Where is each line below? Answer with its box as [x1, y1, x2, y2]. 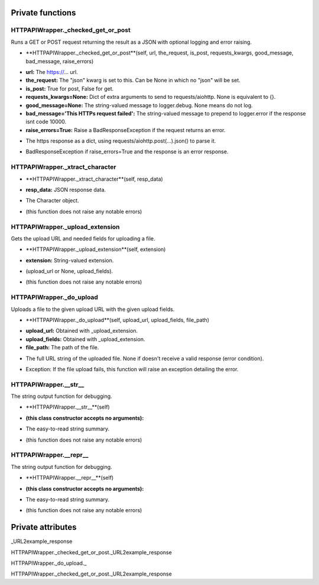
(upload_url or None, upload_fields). [25, 268, 113, 275]
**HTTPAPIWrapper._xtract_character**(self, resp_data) [25, 175, 164, 182]
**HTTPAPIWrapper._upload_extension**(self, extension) [25, 246, 166, 253]
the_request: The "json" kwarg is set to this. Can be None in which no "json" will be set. [25, 77, 240, 84]
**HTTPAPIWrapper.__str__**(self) [25, 403, 110, 411]
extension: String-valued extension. [25, 256, 114, 263]
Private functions [11, 8, 76, 18]
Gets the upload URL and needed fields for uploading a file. [11, 234, 155, 242]
